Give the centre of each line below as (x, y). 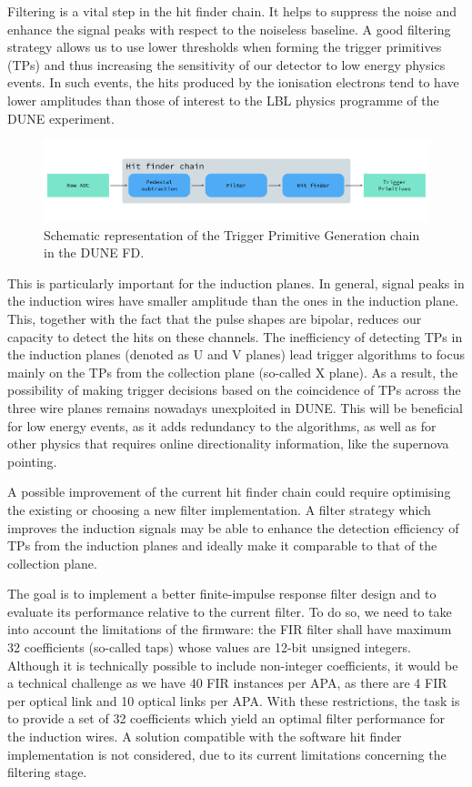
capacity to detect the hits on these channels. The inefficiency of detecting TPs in (235, 336)
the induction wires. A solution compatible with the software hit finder (205, 737)
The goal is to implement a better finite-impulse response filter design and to (222, 594)
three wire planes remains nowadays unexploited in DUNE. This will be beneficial (235, 407)
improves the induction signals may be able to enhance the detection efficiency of (233, 527)
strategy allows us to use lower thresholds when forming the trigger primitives (225, 47)
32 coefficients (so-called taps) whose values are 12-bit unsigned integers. (209, 647)
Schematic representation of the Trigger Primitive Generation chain (232, 234)
